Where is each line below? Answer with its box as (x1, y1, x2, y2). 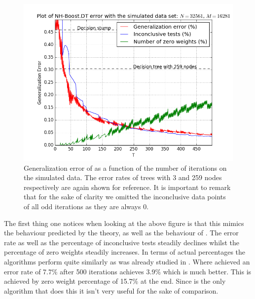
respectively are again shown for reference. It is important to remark (24, 182, 231, 192)
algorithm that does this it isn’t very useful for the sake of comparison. (4, 285, 219, 296)
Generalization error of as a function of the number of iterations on (24, 162, 227, 173)
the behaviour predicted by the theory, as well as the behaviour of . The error (4, 227, 239, 238)
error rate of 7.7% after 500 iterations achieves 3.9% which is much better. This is (4, 266, 252, 276)
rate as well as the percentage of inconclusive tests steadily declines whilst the (4, 237, 240, 247)
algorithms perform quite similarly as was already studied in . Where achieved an (4, 256, 250, 266)
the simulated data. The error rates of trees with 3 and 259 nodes (24, 172, 222, 183)
